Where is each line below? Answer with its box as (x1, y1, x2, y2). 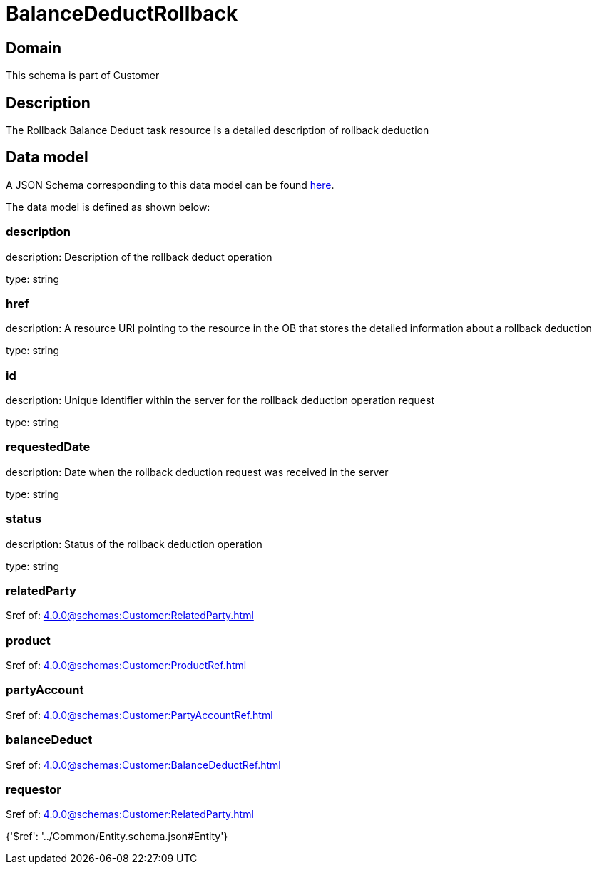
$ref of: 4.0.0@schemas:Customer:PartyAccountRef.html (6, 708, 273, 721)
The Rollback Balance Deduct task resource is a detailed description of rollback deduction (6, 124, 429, 137)
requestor (6, 782, 61, 797)
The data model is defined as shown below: (6, 200, 210, 213)
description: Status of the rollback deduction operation (6, 537, 262, 550)
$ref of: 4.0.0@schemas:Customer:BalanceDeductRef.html (6, 758, 281, 771)
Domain (6, 38, 62, 57)
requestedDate (6, 440, 91, 455)
